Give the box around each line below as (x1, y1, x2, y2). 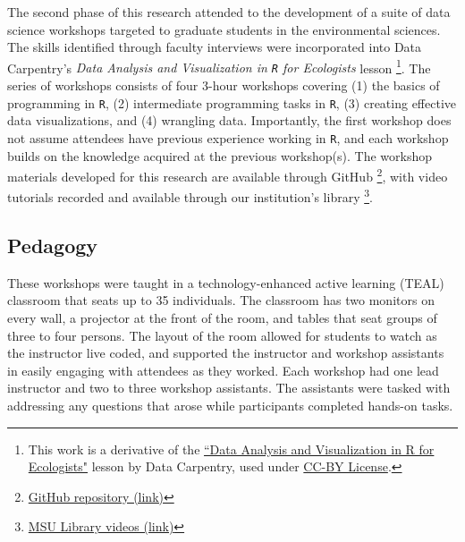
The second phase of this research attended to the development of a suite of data (7, 3, 451, 21)
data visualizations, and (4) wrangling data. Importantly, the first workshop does (7, 111, 452, 130)
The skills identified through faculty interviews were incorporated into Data (7, 38, 422, 56)
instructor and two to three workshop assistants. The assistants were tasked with (7, 378, 451, 397)
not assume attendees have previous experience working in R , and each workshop (7, 128, 449, 147)
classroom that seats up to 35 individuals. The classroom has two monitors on (7, 291, 435, 309)
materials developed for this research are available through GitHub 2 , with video (7, 165, 448, 185)
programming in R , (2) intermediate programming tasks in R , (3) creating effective (7, 93, 457, 112)
